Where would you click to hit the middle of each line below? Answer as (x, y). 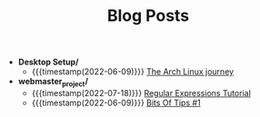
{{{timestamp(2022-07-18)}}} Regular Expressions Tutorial (141, 93)
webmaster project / (53, 83)
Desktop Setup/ (48, 62)
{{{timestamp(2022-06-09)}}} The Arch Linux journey (133, 72)
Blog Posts (148, 16)
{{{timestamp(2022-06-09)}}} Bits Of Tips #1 (116, 102)
